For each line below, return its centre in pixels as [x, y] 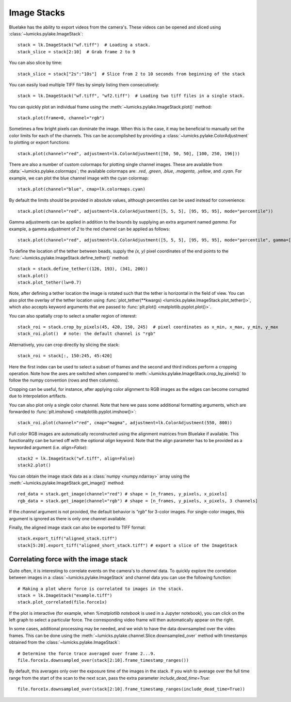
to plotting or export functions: [40, 143]
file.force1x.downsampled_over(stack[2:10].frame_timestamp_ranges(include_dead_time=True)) [131, 689]
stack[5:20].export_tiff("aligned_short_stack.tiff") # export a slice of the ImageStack [128, 545]
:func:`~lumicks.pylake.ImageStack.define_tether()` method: [69, 257]
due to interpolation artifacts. [38, 396]
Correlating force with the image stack [68, 559]
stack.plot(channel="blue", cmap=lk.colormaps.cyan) [81, 189]
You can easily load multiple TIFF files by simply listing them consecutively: [84, 84]
